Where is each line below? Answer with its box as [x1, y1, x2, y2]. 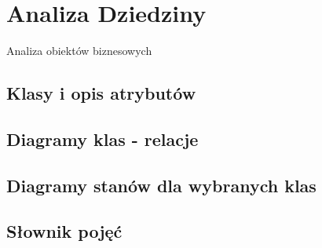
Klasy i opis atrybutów [6, 81, 196, 105]
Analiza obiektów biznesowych [6, 42, 152, 59]
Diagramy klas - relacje [6, 126, 199, 151]
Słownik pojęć [6, 219, 123, 243]
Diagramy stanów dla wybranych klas [6, 173, 317, 197]
